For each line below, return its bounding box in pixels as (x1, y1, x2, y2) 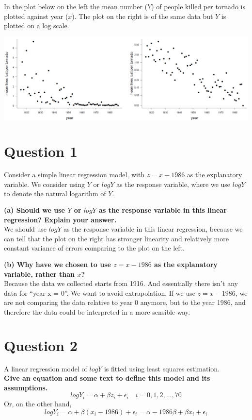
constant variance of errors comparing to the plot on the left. (4, 243, 185, 253)
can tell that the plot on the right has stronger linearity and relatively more (4, 233, 229, 243)
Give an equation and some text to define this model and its (4, 373, 210, 383)
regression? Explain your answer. (4, 214, 117, 224)
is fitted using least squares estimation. (104, 363, 220, 373)
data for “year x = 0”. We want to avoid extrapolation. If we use (4, 287, 195, 298)
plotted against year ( (4, 11, 68, 21)
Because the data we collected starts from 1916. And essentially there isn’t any (4, 278, 238, 288)
